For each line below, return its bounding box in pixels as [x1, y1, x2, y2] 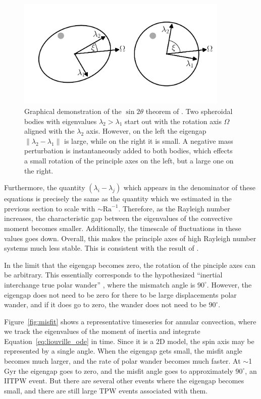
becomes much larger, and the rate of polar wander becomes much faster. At [4, 356, 241, 366]
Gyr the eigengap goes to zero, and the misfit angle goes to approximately [4, 365, 233, 376]
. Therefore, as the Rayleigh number [118, 203, 230, 213]
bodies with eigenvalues [24, 116, 97, 126]
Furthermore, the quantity [4, 182, 85, 193]
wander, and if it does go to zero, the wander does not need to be [4, 299, 206, 310]
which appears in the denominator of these [123, 182, 256, 193]
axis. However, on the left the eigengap [86, 126, 206, 136]
